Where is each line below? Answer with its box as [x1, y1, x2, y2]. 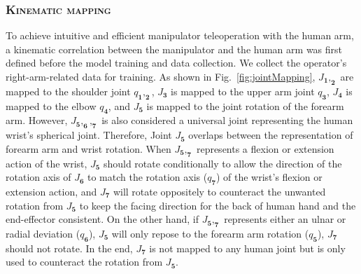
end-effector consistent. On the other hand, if [6, 212, 199, 226]
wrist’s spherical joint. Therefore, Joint [6, 128, 172, 142]
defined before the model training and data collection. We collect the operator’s [6, 55, 347, 70]
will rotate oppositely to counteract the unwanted [113, 184, 326, 198]
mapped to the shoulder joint [6, 83, 131, 98]
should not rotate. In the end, [6, 240, 133, 255]
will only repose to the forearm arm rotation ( [111, 226, 309, 240]
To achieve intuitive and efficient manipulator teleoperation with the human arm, [6, 28, 354, 43]
